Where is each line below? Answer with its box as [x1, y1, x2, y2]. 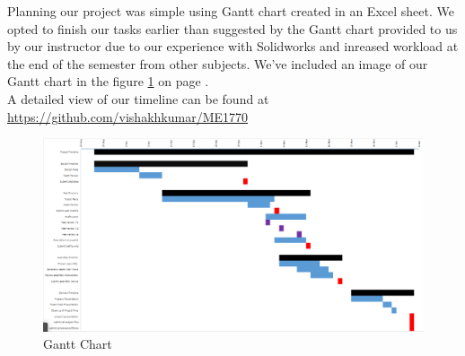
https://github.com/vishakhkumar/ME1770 [7, 107, 249, 126]
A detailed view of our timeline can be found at [7, 89, 269, 108]
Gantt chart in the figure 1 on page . [7, 72, 209, 91]
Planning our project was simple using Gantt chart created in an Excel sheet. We [7, 2, 454, 20]
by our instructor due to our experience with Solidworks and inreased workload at [7, 37, 459, 56]
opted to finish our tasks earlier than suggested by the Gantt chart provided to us [7, 19, 458, 38]
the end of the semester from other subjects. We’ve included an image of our [7, 54, 428, 73]
